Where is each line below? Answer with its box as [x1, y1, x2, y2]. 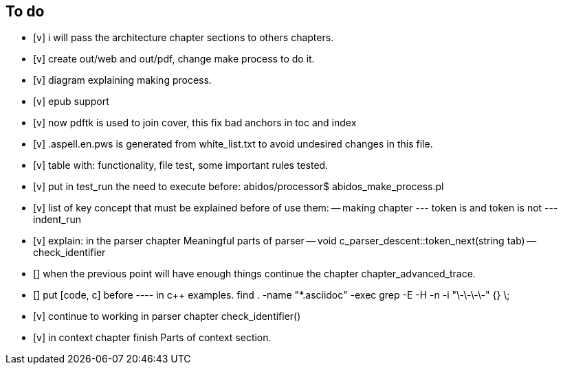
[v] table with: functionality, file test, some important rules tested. [33, 159, 329, 172]
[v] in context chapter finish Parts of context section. [33, 332, 272, 344]
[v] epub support [33, 95, 109, 108]
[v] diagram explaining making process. [33, 74, 212, 86]
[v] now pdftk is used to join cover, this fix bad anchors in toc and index [33, 117, 357, 129]
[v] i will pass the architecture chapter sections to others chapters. [33, 32, 334, 44]
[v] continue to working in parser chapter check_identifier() [33, 310, 301, 323]
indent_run [33, 213, 81, 226]
